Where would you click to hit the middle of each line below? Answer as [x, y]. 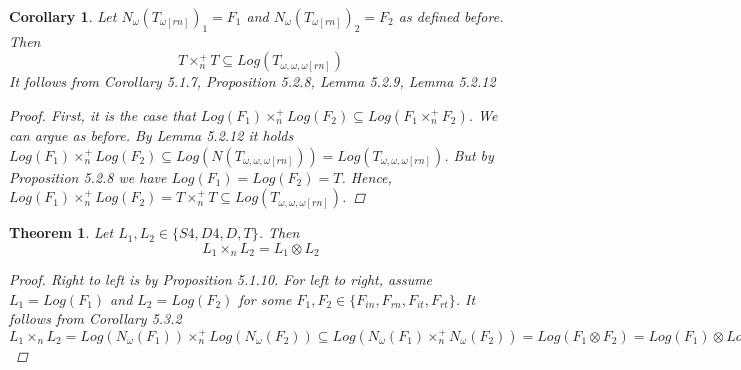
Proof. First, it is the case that [102, 114]
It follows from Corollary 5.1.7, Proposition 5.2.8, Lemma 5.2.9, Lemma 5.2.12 [252, 81]
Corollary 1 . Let [63, 16]
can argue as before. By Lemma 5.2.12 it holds [151, 134]
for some [265, 298]
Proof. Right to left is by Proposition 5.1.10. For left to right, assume [221, 279]
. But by [469, 154]
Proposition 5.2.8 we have [88, 176]
